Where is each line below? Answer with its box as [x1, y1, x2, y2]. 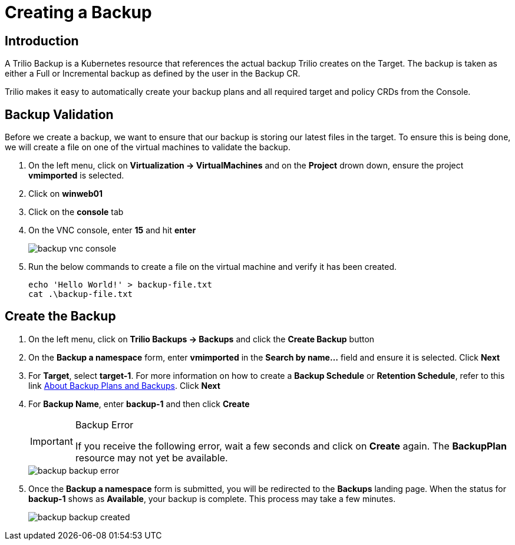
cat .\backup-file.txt [28, 289, 133, 299]
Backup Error [75, 418, 134, 431]
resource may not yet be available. [75, 451, 228, 464]
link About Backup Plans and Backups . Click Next [28, 380, 220, 391]
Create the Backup [5, 309, 116, 324]
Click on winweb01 [28, 189, 103, 199]
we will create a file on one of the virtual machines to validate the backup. [5, 142, 290, 153]
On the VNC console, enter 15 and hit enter [28, 225, 196, 236]
